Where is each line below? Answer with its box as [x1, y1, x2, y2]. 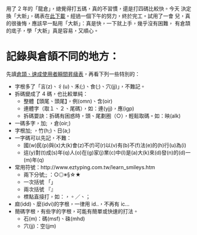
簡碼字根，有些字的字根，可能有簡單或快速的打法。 [14, 207, 139, 214]
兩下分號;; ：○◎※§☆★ [23, 171, 81, 178]
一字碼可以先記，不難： [14, 134, 72, 141]
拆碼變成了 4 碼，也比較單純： [14, 90, 88, 97]
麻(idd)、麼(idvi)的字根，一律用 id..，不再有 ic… [14, 200, 130, 207]
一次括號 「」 [23, 178, 56, 185]
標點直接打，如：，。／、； [23, 193, 91, 200]
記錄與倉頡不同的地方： [6, 50, 120, 63]
